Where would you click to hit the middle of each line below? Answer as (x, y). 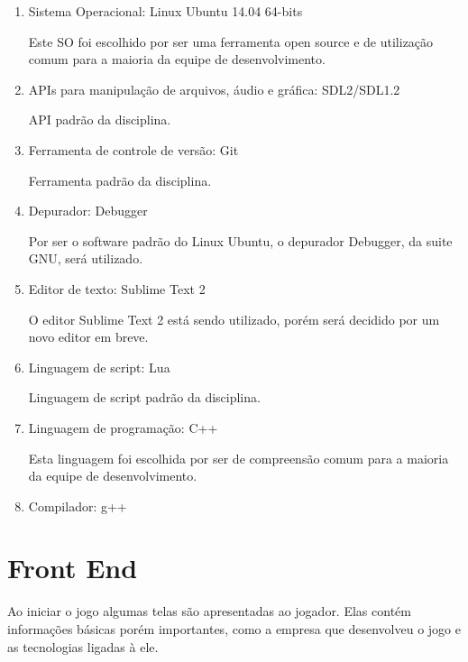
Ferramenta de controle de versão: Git (133, 149)
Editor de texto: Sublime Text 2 (117, 288)
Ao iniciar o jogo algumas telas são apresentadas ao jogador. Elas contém (209, 611)
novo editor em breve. (88, 337)
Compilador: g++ (78, 506)
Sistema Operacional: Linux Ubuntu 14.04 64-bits (165, 11)
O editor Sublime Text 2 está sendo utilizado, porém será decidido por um (234, 319)
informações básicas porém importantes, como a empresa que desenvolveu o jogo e (234, 629)
